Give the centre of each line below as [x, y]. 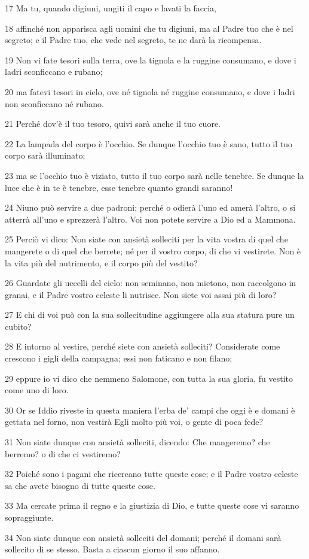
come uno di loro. [37, 390]
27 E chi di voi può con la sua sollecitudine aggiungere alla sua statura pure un [150, 315]
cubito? [18, 326]
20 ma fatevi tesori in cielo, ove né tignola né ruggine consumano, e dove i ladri [150, 91]
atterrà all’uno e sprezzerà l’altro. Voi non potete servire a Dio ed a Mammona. [150, 219]
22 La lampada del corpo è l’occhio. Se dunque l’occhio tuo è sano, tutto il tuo [149, 143]
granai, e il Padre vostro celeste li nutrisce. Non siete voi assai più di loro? [141, 294]
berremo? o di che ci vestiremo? [63, 453]
